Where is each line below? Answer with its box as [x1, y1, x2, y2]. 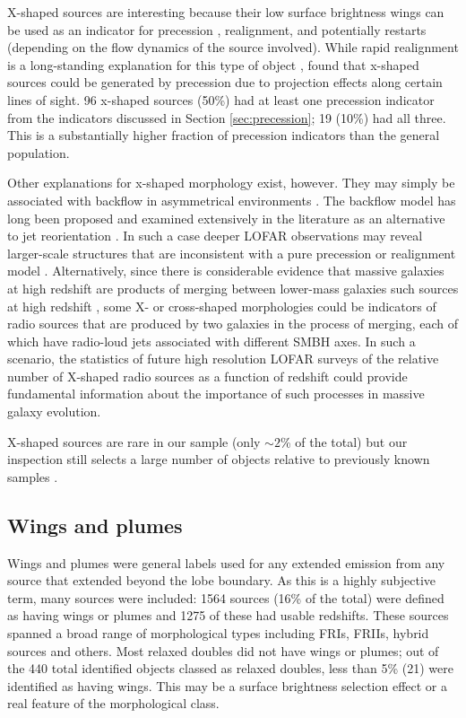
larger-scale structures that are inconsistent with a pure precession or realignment [7, 243, 456, 262]
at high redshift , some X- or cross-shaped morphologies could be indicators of [7, 296, 436, 315]
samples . [7, 467, 58, 486]
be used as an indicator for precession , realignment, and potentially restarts [7, 20, 427, 39]
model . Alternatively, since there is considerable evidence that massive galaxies [7, 261, 444, 280]
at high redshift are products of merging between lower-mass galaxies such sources [7, 278, 459, 297]
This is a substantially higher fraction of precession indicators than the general [7, 126, 440, 144]
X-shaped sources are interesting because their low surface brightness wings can [7, 3, 444, 21]
